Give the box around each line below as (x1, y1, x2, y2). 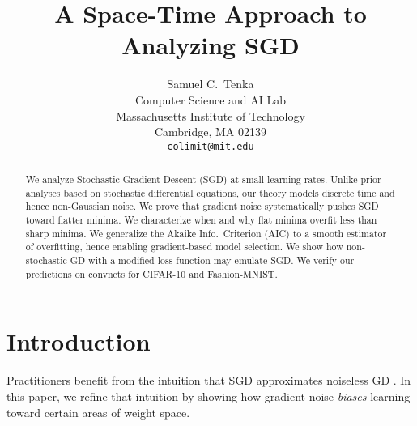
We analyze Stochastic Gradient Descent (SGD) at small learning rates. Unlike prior (25, 173, 381, 186)
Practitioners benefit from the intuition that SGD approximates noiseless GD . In (6, 372, 411, 389)
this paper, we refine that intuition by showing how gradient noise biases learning (6, 387, 411, 404)
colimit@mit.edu (167, 140, 254, 152)
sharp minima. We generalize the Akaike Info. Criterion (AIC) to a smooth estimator (25, 226, 387, 240)
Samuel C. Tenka (167, 75, 254, 92)
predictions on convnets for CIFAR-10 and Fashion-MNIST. (25, 266, 278, 280)
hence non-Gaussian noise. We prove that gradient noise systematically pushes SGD (25, 199, 379, 213)
